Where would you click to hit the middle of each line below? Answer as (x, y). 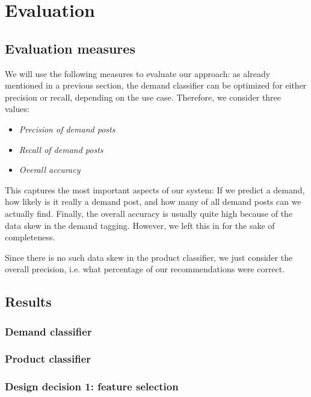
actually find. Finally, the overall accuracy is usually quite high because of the (149, 213)
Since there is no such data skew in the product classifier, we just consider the (149, 257)
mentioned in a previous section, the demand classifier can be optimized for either (156, 85)
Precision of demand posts (67, 129)
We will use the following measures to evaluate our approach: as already (138, 73)
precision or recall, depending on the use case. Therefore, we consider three (143, 97)
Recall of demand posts (61, 149)
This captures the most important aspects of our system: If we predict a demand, (155, 189)
